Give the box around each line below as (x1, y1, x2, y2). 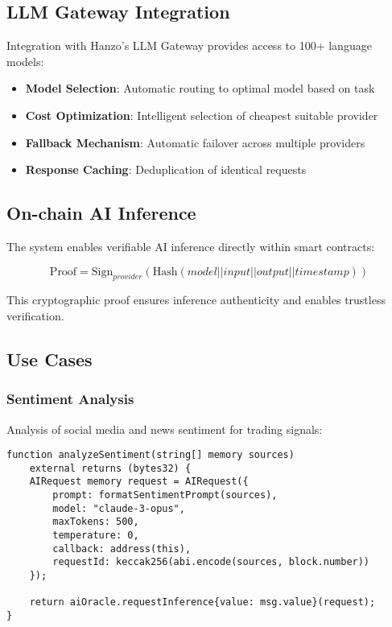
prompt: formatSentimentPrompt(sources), (52, 489, 278, 501)
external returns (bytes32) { (29, 462, 192, 474)
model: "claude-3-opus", (52, 502, 185, 514)
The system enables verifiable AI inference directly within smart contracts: (6, 237, 375, 254)
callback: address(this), (52, 542, 192, 555)
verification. (6, 307, 64, 324)
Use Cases (6, 346, 93, 371)
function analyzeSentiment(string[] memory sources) (6, 449, 295, 461)
